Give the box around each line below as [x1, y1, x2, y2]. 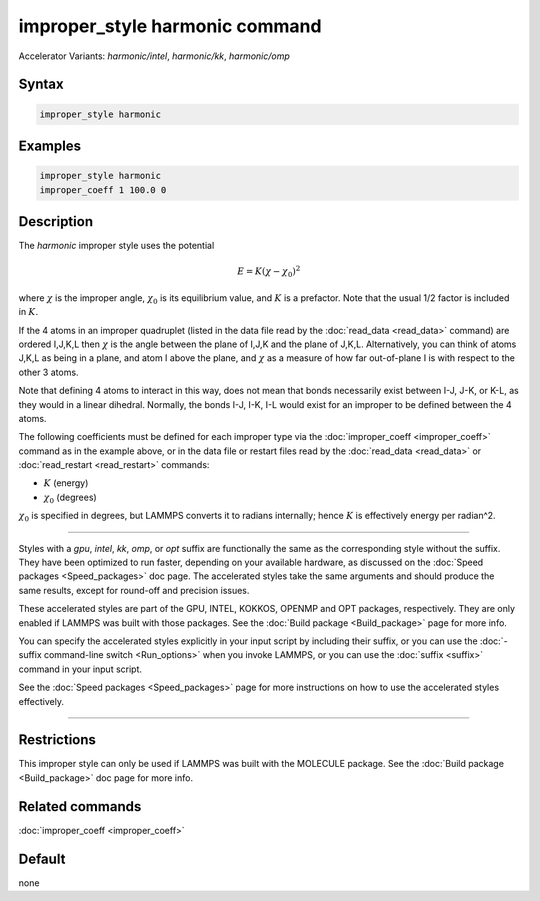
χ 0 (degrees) [43, 491, 97, 505]
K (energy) [43, 477, 89, 489]
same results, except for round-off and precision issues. [18, 584, 250, 596]
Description [18, 213, 94, 230]
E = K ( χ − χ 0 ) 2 [236, 264, 301, 280]
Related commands [18, 798, 142, 815]
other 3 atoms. [18, 366, 79, 378]
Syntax [18, 76, 64, 93]
